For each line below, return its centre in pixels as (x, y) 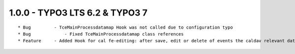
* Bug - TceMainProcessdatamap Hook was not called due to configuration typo (125, 27)
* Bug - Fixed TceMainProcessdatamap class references (101, 34)
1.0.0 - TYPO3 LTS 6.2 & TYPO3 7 (78, 13)
